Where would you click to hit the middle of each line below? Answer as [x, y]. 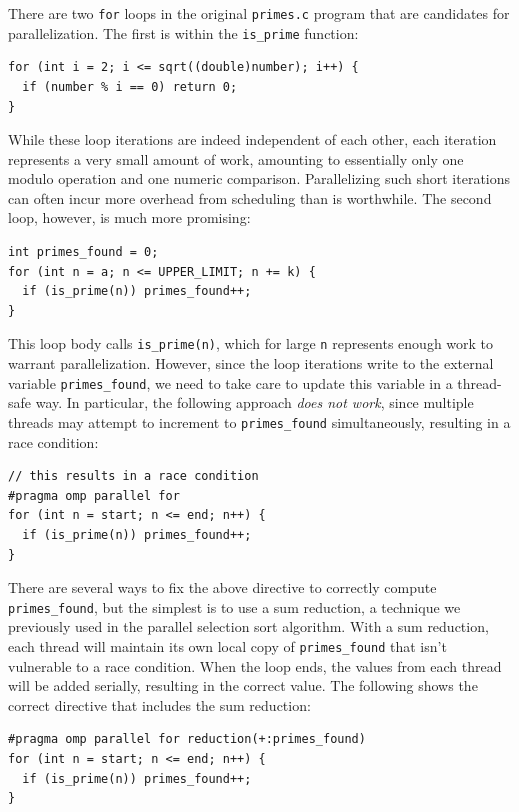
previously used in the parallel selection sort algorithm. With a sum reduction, [248, 626]
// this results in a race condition [133, 476]
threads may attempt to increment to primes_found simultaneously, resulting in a [259, 421]
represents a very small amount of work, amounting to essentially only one [236, 158]
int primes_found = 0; [83, 252]
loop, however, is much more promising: [129, 217]
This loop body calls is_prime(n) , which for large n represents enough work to [251, 343]
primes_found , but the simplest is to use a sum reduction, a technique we [234, 606]
